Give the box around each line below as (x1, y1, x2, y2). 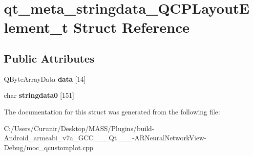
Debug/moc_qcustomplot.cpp (4, 142, 94, 152)
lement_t (4, 17, 68, 37)
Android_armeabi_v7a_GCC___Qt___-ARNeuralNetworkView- (4, 133, 207, 143)
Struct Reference (73, 17, 190, 37)
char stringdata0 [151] (4, 90, 74, 100)
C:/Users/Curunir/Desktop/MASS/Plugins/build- (4, 123, 154, 133)
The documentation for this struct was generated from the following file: (4, 106, 220, 116)
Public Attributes (4, 50, 95, 66)
